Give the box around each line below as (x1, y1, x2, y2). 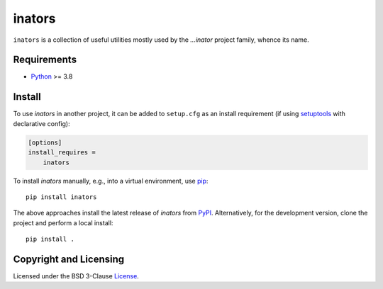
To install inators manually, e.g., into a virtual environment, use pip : (13, 176, 209, 185)
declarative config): (13, 119, 70, 127)
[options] (28, 138, 62, 147)
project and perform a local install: (13, 218, 113, 227)
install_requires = (28, 149, 96, 157)
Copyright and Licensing (13, 253, 125, 265)
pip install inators (26, 193, 97, 201)
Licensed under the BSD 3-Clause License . (13, 271, 140, 280)
